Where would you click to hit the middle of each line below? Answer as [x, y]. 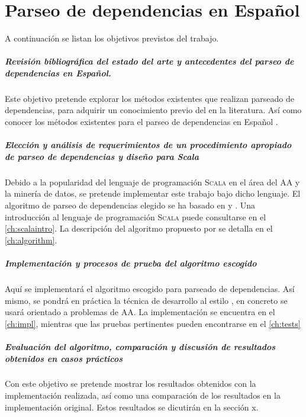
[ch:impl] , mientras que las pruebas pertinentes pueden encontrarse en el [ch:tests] [153, 323]
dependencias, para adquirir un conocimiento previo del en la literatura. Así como [153, 110]
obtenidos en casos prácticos [64, 358]
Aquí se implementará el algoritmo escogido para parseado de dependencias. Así [150, 288]
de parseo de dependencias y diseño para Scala [102, 156]
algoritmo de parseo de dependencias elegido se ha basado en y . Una [130, 205]
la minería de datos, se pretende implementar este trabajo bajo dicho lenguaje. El [153, 193]
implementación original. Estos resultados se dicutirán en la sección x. [132, 407]
